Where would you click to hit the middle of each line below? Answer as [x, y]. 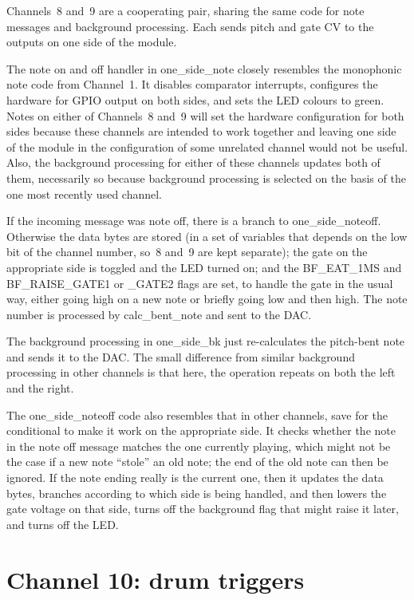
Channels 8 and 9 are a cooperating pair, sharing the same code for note [185, 10]
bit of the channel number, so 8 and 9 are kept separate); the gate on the [187, 252]
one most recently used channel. [85, 193]
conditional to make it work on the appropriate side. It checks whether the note [201, 430]
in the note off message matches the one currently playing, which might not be [199, 446]
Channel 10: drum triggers [156, 579]
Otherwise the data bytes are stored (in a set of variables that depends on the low [207, 236]
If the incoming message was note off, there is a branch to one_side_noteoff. [194, 221]
